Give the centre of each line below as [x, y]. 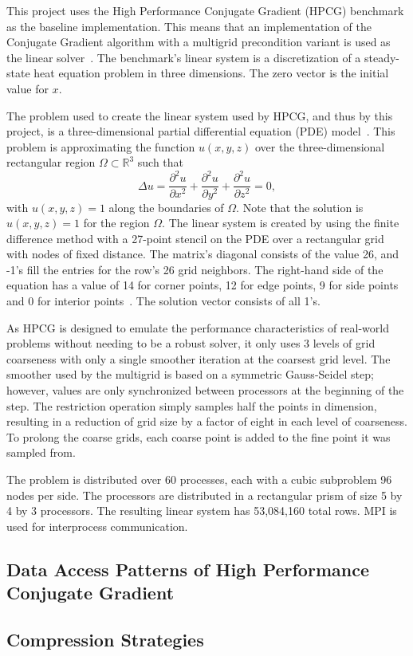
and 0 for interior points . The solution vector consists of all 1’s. [163, 301]
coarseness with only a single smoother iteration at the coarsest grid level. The [199, 358]
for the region [116, 223]
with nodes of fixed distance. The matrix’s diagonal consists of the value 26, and [203, 254]
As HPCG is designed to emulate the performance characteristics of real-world [198, 327]
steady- [382, 57]
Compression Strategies [105, 639]
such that [161, 162]
